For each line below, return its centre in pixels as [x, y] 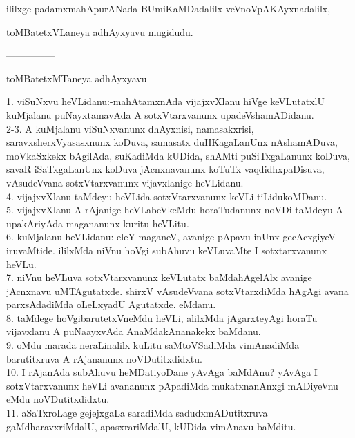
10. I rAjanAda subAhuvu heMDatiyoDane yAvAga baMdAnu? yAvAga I [162, 372]
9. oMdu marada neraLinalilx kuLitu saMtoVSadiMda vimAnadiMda [153, 345]
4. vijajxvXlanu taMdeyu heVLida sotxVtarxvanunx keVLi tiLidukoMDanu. [167, 196]
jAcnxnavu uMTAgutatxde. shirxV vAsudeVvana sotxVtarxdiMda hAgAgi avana [177, 291]
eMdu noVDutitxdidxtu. [58, 399]
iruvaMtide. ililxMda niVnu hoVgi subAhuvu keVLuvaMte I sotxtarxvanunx [167, 250]
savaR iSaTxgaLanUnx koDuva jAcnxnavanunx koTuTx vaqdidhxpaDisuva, [165, 169]
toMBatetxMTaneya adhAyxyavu [77, 78]
